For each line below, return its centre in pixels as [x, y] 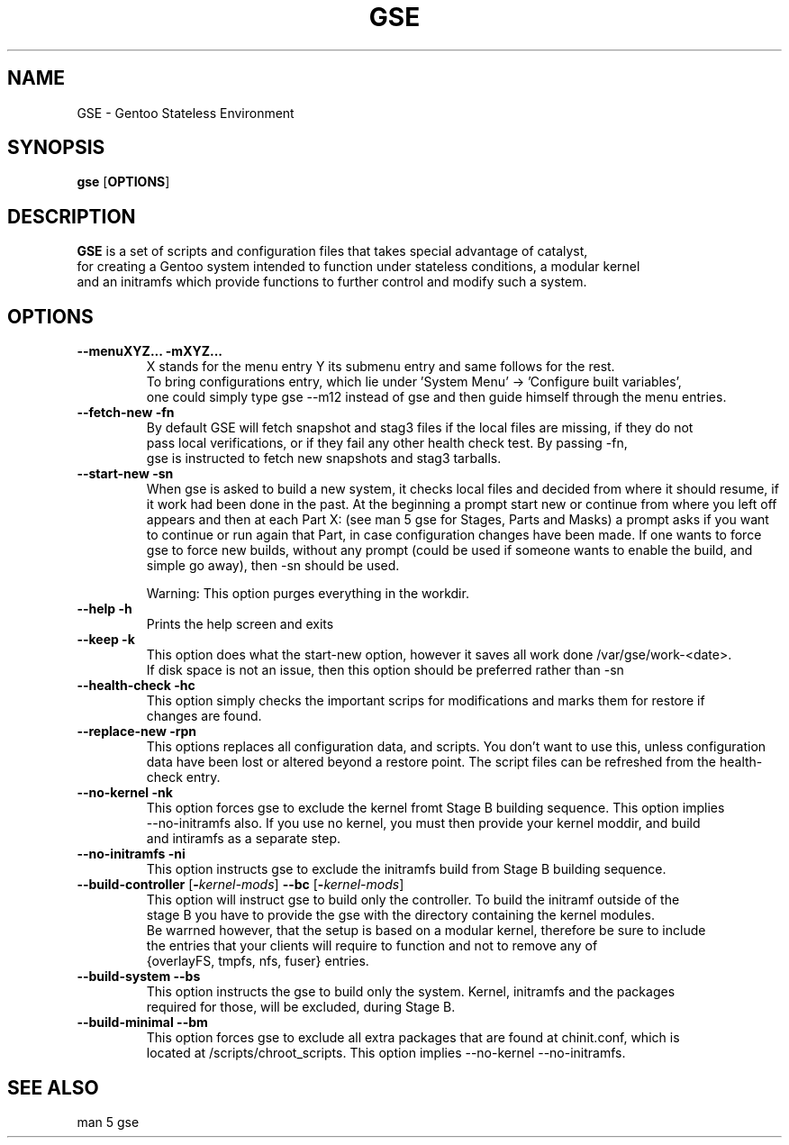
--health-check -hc [136, 686]
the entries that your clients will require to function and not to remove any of [372, 946]
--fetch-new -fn [126, 413]
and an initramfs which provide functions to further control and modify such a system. [332, 282]
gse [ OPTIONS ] [123, 182]
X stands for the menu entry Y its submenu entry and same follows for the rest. [381, 367]
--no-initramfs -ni [131, 854]
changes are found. [204, 716]
